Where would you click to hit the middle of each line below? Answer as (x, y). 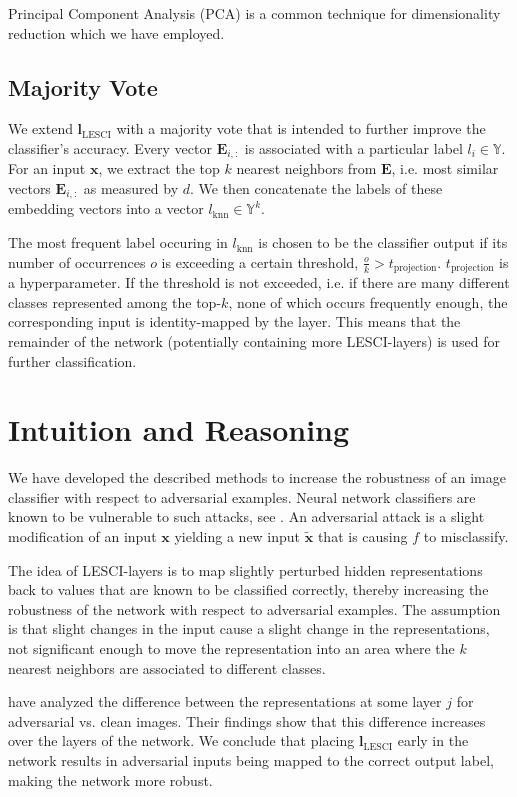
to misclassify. (466, 536)
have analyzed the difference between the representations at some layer (225, 701)
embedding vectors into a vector (106, 208)
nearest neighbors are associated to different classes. (167, 667)
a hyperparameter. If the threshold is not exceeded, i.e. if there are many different (259, 282)
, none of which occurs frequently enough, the (368, 301)
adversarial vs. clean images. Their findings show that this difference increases (247, 720)
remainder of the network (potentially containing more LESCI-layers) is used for (254, 340)
